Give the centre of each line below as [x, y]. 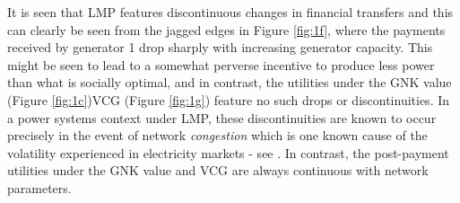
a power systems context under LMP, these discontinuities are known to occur [222, 117]
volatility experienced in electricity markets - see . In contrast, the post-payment [228, 152]
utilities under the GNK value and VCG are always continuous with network [218, 170]
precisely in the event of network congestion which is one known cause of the [217, 135]
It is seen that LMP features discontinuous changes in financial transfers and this [230, 12]
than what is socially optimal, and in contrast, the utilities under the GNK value [230, 82]
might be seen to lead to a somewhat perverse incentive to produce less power [221, 64]
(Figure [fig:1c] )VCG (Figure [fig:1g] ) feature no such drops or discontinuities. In [229, 99]
